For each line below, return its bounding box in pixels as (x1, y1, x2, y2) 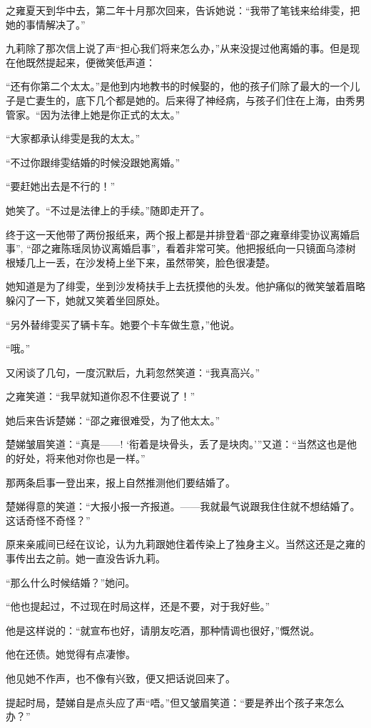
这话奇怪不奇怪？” (6, 512, 91, 527)
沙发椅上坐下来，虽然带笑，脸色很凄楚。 (85, 254, 275, 269)
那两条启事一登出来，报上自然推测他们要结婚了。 (6, 474, 235, 489)
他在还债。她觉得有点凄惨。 (6, 647, 136, 662)
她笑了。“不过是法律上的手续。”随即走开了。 (6, 202, 210, 217)
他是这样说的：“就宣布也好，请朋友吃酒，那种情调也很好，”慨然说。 (6, 622, 320, 637)
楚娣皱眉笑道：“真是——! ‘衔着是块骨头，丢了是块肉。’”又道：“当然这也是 (6, 437, 347, 452)
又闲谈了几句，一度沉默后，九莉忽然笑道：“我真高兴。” (6, 364, 260, 379)
